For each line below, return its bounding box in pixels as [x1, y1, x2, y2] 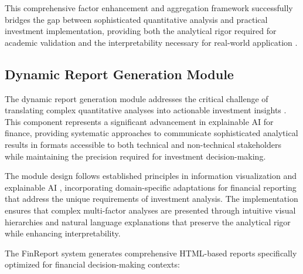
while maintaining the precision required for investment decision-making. [5, 150, 266, 162]
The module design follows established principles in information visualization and [5, 170, 297, 182]
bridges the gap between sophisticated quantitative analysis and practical [5, 13, 268, 25]
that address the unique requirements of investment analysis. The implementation [5, 192, 298, 205]
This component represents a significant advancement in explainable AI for [5, 115, 274, 127]
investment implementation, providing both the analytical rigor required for [5, 25, 277, 37]
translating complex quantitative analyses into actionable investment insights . [5, 104, 287, 116]
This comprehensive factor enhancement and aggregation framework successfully [5, 2, 293, 13]
